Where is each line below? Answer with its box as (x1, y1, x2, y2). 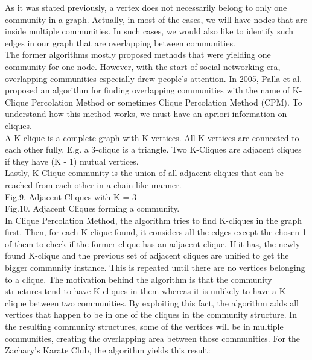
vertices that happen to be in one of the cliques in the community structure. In (5, 308, 298, 321)
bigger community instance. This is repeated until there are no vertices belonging (5, 261, 305, 274)
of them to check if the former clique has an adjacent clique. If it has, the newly (5, 237, 301, 250)
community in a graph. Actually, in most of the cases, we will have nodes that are (5, 13, 307, 25)
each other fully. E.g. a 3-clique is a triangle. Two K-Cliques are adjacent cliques (5, 143, 302, 156)
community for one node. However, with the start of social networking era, (5, 60, 281, 72)
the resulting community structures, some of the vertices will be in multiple (5, 320, 284, 333)
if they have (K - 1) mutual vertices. (5, 154, 139, 167)
